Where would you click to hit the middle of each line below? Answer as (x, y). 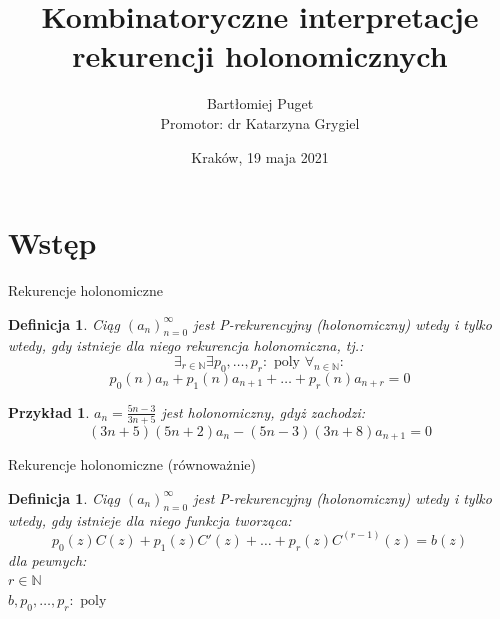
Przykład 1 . (49, 411)
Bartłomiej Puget (260, 103)
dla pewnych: (47, 559)
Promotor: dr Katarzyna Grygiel (260, 122)
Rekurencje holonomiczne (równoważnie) (132, 464)
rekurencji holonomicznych (260, 55)
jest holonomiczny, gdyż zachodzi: (263, 411)
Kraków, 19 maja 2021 (260, 156)
